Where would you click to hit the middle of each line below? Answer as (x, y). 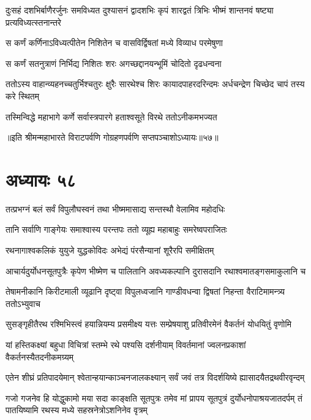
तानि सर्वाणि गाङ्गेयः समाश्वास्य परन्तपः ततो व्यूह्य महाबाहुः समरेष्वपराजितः (116, 229)
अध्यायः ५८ (41, 179)
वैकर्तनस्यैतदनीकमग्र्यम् (40, 356)
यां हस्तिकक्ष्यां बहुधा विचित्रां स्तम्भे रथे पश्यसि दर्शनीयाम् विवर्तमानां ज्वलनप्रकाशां (126, 345)
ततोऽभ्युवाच (23, 303)
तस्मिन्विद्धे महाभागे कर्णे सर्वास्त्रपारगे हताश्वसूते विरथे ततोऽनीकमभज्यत (111, 116)
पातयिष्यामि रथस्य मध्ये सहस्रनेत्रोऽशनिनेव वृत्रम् (77, 410)
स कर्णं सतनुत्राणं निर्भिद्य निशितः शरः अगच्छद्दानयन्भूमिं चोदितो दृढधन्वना (114, 63)
